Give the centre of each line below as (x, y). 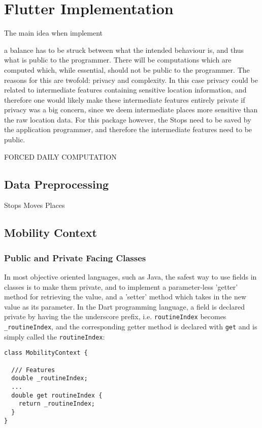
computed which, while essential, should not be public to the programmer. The (127, 69)
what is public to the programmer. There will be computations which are (118, 60)
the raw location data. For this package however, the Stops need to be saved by (128, 119)
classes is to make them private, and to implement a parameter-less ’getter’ (121, 286)
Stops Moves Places (35, 205)
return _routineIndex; (57, 404)
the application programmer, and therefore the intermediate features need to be (128, 129)
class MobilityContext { (46, 353)
